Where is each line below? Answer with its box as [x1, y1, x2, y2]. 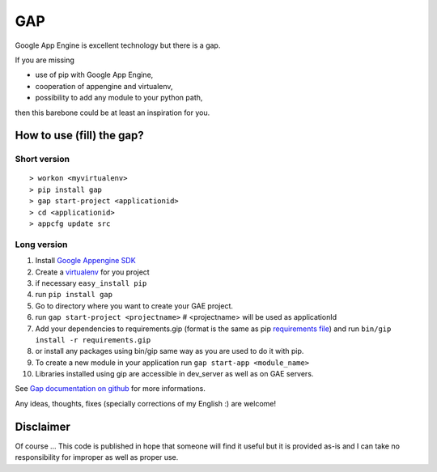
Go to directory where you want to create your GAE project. [35, 300, 234, 311]
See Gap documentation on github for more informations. [15, 384, 206, 393]
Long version [15, 239, 68, 250]
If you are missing [15, 55, 74, 65]
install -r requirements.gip [35, 335, 151, 344]
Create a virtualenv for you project [35, 267, 150, 277]
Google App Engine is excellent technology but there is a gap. [15, 40, 221, 50]
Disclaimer [15, 419, 70, 433]
